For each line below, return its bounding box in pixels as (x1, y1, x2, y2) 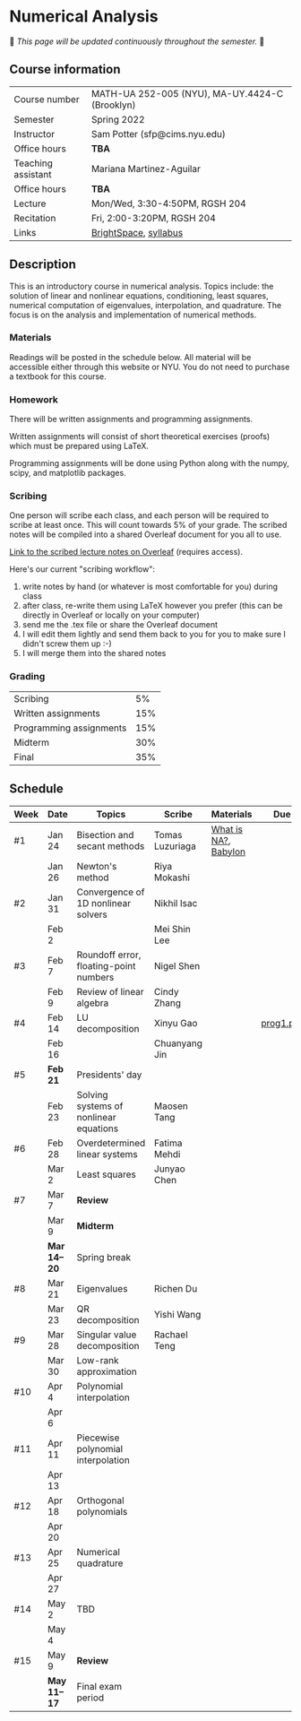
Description (9, 257, 76, 272)
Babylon (211, 845, 246, 858)
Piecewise (76, 1431, 120, 1444)
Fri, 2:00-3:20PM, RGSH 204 (90, 212, 217, 224)
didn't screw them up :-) (21, 638, 112, 649)
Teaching (13, 157, 54, 169)
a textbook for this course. (9, 370, 107, 382)
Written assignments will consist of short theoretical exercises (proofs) (9, 431, 271, 442)
